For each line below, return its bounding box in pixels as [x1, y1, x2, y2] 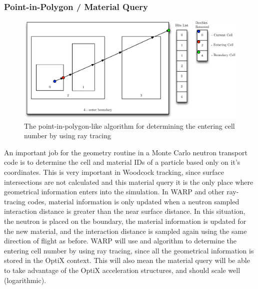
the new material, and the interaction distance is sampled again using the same [4, 225, 247, 236]
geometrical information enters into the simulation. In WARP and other [4, 186, 224, 197]
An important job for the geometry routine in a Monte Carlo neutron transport [4, 147, 247, 157]
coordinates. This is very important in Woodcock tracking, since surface [4, 167, 224, 177]
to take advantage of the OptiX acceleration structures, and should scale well [4, 264, 240, 275]
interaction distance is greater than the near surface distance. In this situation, [4, 206, 245, 216]
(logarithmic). [4, 274, 46, 285]
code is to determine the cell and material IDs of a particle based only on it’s [4, 157, 240, 167]
